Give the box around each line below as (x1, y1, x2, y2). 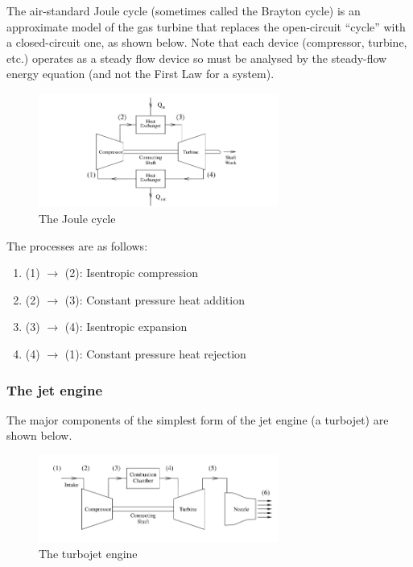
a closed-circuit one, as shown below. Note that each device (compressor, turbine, (6, 34, 407, 51)
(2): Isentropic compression (64, 264, 198, 281)
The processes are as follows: (6, 237, 148, 254)
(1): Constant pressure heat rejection (64, 346, 246, 362)
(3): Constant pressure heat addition (64, 291, 245, 308)
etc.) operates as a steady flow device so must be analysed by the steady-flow (6, 49, 387, 66)
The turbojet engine (39, 544, 138, 561)
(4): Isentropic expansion (64, 318, 188, 335)
